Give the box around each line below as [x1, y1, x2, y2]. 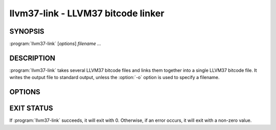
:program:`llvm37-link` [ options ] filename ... [9, 41, 102, 47]
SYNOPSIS [9, 27, 44, 36]
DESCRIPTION [9, 54, 56, 62]
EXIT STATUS [9, 104, 53, 113]
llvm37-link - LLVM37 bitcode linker [9, 8, 165, 19]
